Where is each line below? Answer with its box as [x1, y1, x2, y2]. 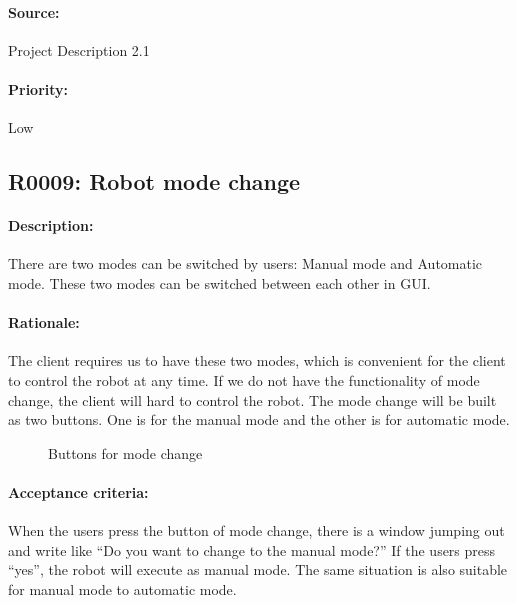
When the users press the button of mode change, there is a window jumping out [8, 520, 505, 541]
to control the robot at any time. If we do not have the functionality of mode [8, 369, 480, 390]
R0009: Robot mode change [8, 166, 301, 197]
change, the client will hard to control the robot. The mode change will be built [8, 389, 497, 410]
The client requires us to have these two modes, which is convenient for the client [8, 350, 506, 371]
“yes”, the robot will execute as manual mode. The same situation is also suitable [8, 559, 508, 580]
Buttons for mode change [48, 442, 203, 463]
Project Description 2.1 [8, 39, 150, 60]
